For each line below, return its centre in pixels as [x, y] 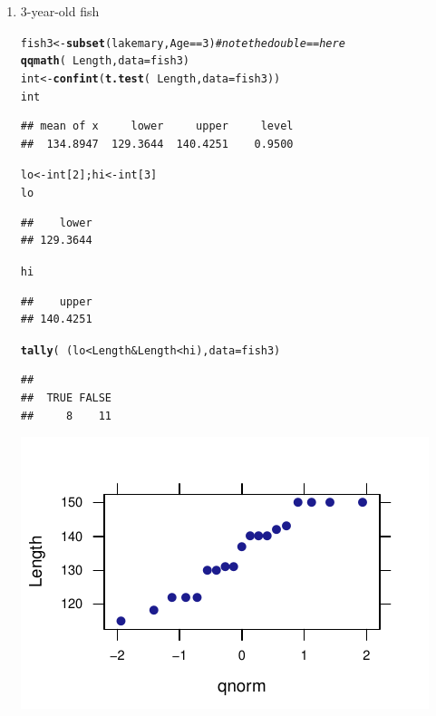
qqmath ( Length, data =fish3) [105, 61]
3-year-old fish [60, 11]
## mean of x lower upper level [157, 126]
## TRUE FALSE [66, 398]
